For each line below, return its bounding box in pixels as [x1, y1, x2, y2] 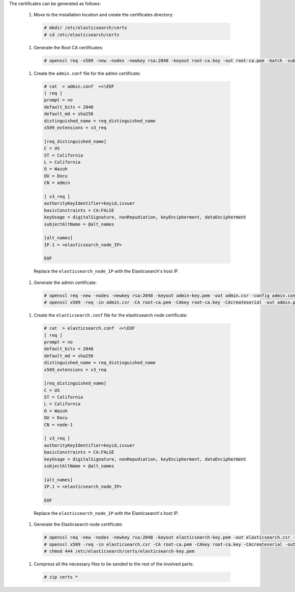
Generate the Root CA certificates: [33, 44, 103, 50]
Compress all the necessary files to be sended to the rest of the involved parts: [33, 561, 194, 567]
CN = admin [44, 180, 70, 186]
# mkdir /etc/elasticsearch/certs [44, 25, 127, 31]
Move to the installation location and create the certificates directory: [33, 12, 174, 18]
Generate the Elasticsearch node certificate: [33, 522, 123, 528]
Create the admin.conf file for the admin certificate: [33, 70, 141, 76]
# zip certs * [44, 574, 78, 580]
